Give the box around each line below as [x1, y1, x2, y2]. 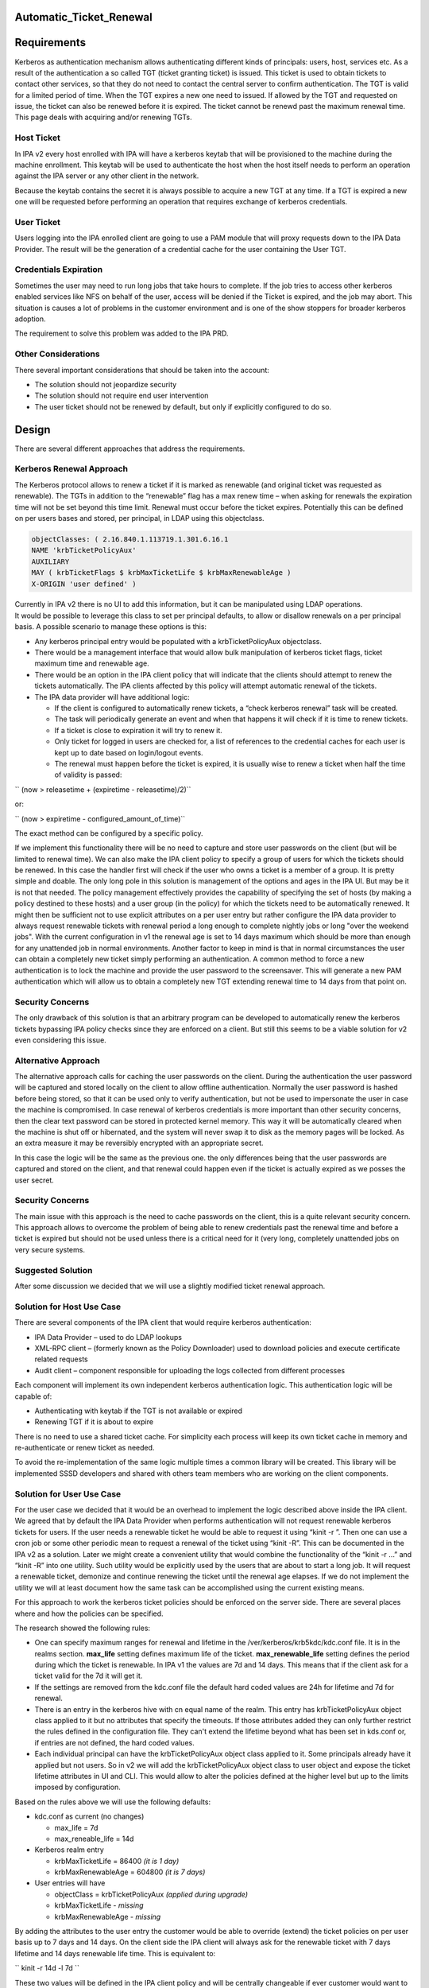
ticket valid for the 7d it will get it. [34, 1671, 143, 1681]
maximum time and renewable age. [34, 658, 150, 668]
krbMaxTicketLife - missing [54, 1901, 144, 1910]
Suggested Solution [14, 1264, 93, 1276]
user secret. [14, 1175, 55, 1185]
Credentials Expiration [14, 264, 103, 275]
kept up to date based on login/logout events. [54, 747, 203, 757]
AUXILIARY [31, 557, 70, 566]
